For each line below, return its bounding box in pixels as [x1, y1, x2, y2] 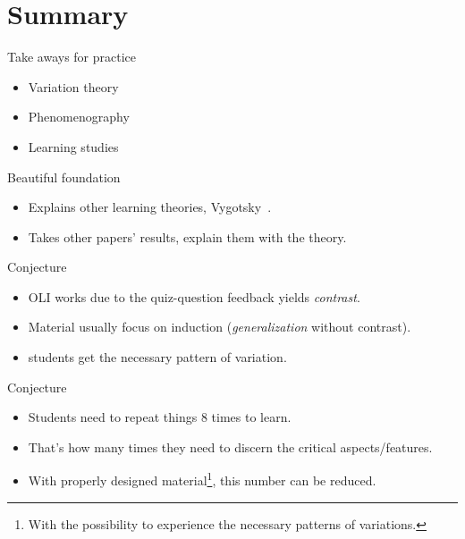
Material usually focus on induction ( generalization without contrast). [28, 317, 411, 336]
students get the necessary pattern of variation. [28, 348, 287, 366]
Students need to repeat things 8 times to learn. [28, 408, 292, 426]
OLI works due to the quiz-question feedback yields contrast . [28, 287, 360, 306]
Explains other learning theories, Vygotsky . [28, 198, 272, 216]
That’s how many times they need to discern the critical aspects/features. [28, 437, 433, 456]
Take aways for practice [7, 47, 137, 66]
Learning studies [28, 137, 119, 156]
